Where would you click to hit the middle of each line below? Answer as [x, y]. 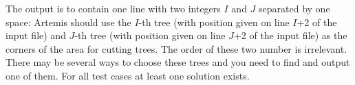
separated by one [294, 8]
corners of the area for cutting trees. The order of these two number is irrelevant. [176, 48]
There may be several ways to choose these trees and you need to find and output [178, 62]
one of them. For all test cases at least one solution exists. [128, 75]
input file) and [36, 35]
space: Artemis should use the [68, 22]
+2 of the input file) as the [290, 35]
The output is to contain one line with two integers [113, 8]
